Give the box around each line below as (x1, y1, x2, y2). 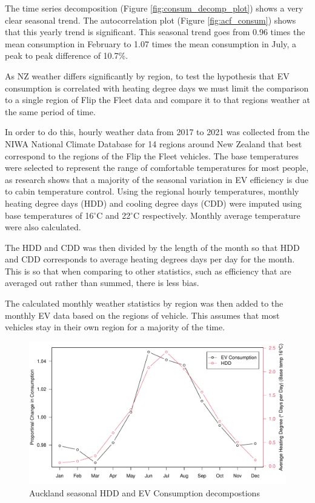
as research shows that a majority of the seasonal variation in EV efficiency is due (5, 173, 308, 185)
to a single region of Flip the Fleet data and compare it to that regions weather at (5, 93, 310, 106)
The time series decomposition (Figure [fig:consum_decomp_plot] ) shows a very (5, 2, 303, 14)
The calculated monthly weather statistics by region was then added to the (5, 297, 283, 310)
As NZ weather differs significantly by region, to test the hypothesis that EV (5, 69, 290, 82)
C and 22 (96, 208, 131, 221)
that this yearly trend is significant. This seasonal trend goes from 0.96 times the (5, 25, 305, 38)
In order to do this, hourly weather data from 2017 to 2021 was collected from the (5, 125, 310, 138)
